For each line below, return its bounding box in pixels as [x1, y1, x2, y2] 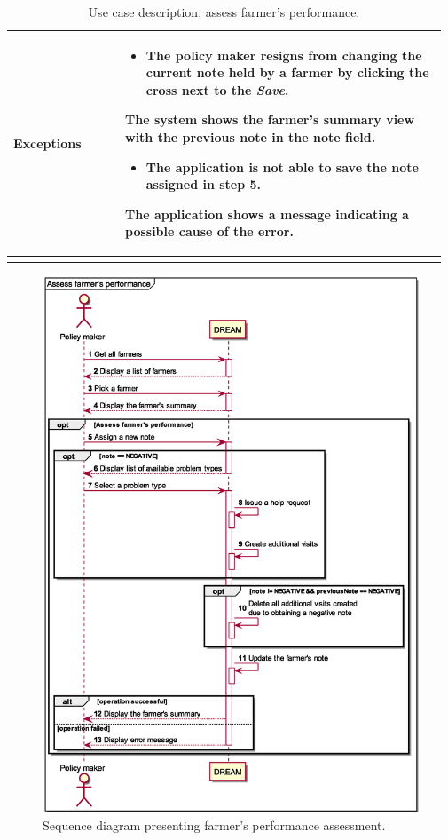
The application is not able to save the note [145, 157, 419, 176]
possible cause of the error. [125, 222, 294, 241]
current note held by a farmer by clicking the [145, 63, 429, 82]
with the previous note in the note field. [125, 127, 376, 146]
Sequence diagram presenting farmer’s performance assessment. [43, 815, 386, 834]
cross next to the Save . [145, 80, 289, 99]
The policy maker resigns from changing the [145, 45, 422, 64]
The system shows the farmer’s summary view [125, 110, 415, 129]
